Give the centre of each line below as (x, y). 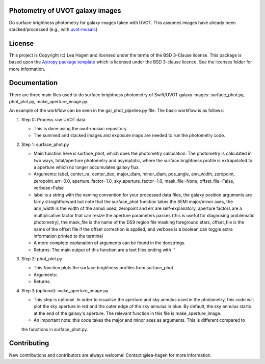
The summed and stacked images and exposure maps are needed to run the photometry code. (130, 136)
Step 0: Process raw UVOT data (53, 119)
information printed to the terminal (68, 236)
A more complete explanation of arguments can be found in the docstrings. (110, 243)
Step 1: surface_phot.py (45, 144)
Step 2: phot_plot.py (42, 259)
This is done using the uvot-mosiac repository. (80, 129)
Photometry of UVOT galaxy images (65, 11)
